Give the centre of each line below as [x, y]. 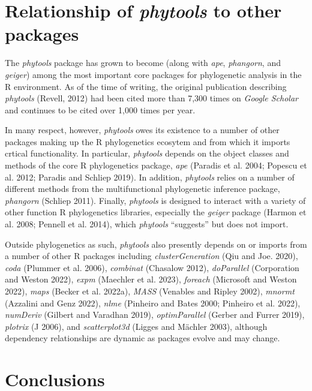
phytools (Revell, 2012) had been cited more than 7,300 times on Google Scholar [152, 98]
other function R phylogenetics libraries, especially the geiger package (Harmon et [156, 212]
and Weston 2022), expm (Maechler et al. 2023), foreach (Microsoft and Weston [151, 279]
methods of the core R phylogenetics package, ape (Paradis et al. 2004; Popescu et [156, 165]
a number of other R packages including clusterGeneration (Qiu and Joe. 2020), [151, 256]
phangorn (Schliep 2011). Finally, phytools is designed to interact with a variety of [155, 200]
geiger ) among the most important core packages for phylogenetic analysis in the [153, 74]
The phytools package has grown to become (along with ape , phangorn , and [143, 63]
